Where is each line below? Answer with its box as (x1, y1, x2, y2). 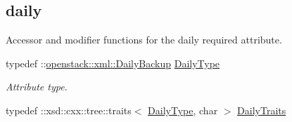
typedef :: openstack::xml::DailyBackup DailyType (6, 55, 220, 70)
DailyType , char (148, 102, 218, 117)
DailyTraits (237, 102, 286, 117)
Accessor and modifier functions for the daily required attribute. (6, 32, 282, 47)
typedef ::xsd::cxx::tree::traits (6, 102, 132, 117)
